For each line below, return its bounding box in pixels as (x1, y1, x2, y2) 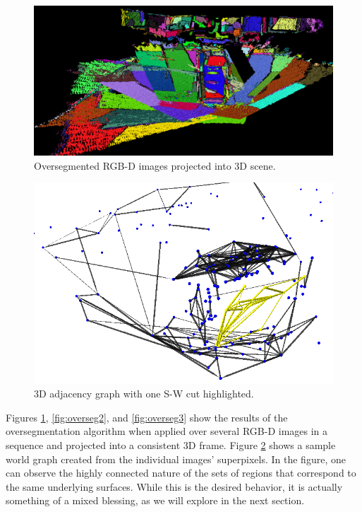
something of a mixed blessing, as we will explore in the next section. (6, 493, 305, 508)
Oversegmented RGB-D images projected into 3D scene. (34, 158, 276, 173)
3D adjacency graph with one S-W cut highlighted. (34, 386, 254, 401)
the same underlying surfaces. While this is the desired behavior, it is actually (6, 479, 343, 494)
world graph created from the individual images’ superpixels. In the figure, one (6, 451, 346, 466)
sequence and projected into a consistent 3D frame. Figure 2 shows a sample (6, 438, 336, 453)
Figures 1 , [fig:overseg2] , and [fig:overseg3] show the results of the (6, 409, 288, 424)
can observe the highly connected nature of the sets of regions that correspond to (6, 465, 356, 480)
